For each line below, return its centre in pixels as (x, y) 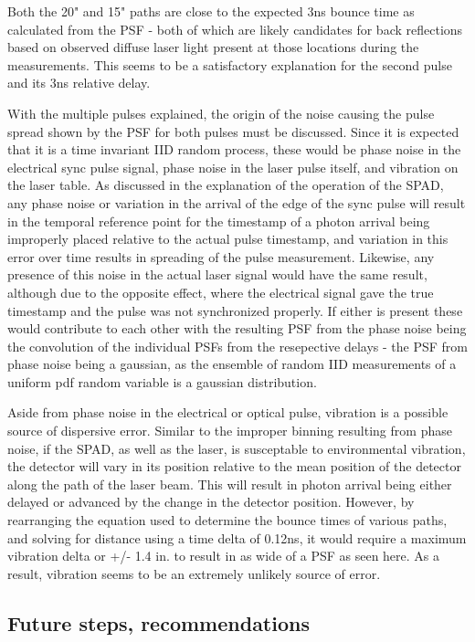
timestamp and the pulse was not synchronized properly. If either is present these (235, 310)
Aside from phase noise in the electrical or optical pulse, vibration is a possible (228, 412)
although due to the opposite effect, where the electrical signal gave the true (221, 292)
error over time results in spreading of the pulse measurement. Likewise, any (221, 256)
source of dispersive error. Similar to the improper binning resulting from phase (230, 431)
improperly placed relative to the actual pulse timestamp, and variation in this (228, 239)
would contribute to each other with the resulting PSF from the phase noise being (237, 328)
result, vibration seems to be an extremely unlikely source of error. (194, 573)
